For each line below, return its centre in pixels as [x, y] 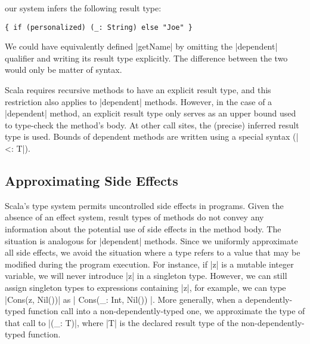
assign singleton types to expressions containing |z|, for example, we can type [145, 287]
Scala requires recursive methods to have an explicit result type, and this [138, 90]
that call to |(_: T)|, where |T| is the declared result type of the [122, 322]
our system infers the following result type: [83, 8]
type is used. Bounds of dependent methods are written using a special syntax [148, 136]
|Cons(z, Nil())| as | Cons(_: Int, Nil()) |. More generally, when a [124, 299]
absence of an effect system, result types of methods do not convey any [134, 217]
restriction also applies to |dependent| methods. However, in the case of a [139, 101]
